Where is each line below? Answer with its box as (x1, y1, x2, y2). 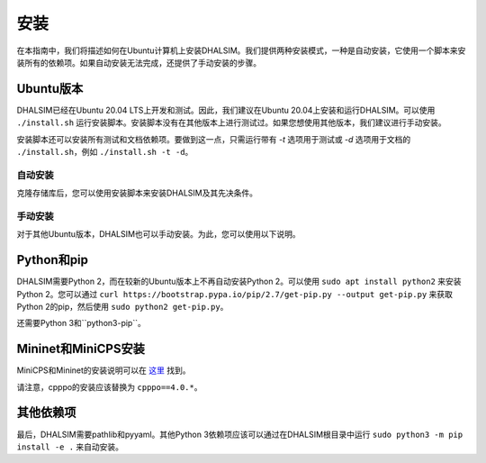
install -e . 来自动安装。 (16, 441, 124, 452)
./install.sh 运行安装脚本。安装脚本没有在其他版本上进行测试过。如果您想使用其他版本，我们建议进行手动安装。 (16, 117, 447, 128)
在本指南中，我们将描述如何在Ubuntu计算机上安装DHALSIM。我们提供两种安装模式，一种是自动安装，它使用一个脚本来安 (16, 45, 466, 56)
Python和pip (16, 252, 89, 268)
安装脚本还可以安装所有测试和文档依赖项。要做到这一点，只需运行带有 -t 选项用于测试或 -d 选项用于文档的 (16, 133, 411, 144)
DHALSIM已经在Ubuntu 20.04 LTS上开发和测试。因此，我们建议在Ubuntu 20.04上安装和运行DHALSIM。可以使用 (16, 104, 436, 115)
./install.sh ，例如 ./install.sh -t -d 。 (16, 147, 193, 158)
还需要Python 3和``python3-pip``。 (16, 318, 146, 329)
